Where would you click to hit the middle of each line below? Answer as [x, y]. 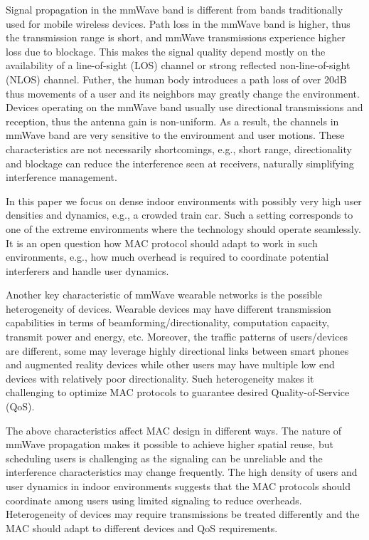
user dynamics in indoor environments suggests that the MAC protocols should [178, 486]
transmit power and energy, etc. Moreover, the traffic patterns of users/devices [177, 337]
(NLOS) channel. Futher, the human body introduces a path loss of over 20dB [176, 79]
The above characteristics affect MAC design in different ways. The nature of [174, 430]
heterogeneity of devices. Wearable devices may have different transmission [169, 308]
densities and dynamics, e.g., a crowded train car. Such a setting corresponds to [180, 215]
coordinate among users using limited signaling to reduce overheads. [154, 500]
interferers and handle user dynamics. [87, 270]
